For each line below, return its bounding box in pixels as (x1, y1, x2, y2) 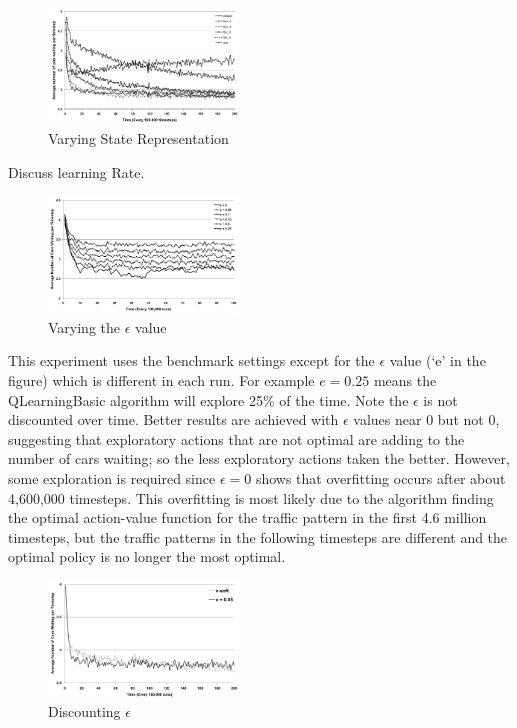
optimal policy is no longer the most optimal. (8, 546, 286, 567)
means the (373, 370, 437, 391)
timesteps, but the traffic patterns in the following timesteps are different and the (8, 526, 508, 547)
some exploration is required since (8, 468, 216, 489)
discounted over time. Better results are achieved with (8, 409, 339, 430)
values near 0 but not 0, (353, 409, 500, 430)
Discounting (48, 701, 121, 722)
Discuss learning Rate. (8, 161, 145, 182)
